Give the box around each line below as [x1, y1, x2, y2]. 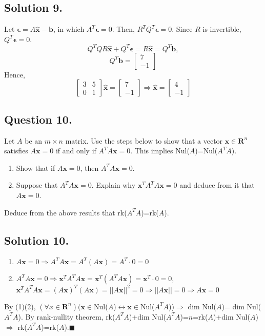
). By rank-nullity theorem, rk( [18, 311, 115, 322]
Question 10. [4, 111, 72, 127]
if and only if [55, 145, 96, 156]
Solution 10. [4, 232, 69, 248]
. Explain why [91, 180, 136, 190]
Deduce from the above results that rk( [4, 207, 127, 218]
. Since [172, 24, 193, 34]
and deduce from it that [179, 180, 255, 190]
